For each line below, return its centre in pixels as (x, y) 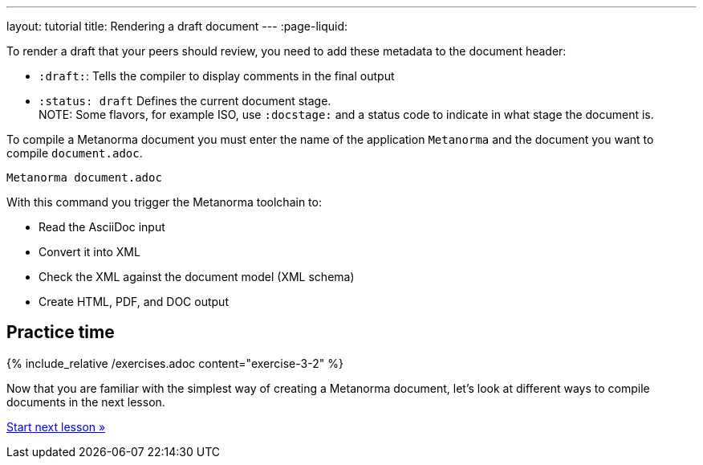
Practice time (61, 332)
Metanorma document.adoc (84, 177)
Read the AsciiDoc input (102, 227)
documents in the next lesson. (86, 402)
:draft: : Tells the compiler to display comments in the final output (217, 76)
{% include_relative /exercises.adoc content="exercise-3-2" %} (175, 363)
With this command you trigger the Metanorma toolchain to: (164, 202)
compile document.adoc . (75, 153)
